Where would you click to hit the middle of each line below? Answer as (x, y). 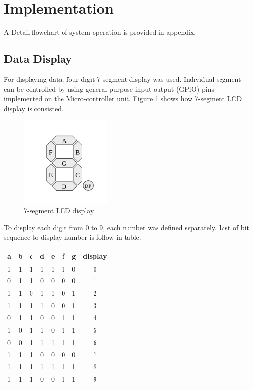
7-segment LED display (59, 211)
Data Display (38, 58)
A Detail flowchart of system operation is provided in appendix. (100, 32)
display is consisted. (34, 108)
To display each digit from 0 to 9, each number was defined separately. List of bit (126, 227)
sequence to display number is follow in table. (73, 237)
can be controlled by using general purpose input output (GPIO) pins (109, 89)
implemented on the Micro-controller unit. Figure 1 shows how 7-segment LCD (123, 98)
